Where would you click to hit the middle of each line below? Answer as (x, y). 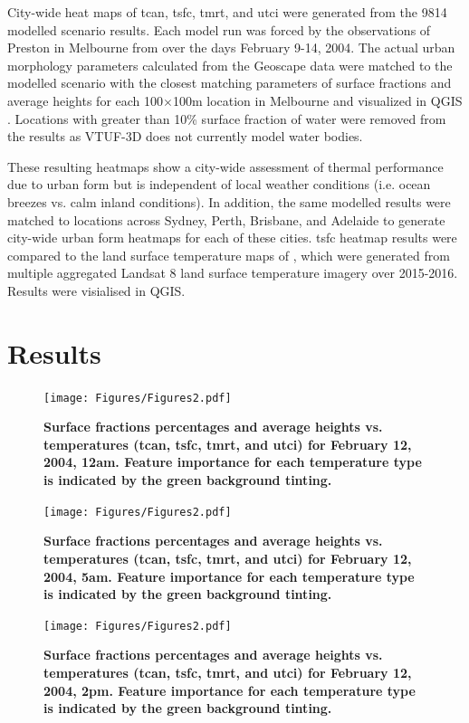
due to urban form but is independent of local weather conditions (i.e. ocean (219, 184)
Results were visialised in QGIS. (96, 290)
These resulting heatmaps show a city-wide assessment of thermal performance (225, 166)
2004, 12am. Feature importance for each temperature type (233, 462)
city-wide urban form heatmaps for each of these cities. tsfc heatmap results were (232, 238)
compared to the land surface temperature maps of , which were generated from (229, 255)
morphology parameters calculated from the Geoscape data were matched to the (230, 65)
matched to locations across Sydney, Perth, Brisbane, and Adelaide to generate (226, 219)
